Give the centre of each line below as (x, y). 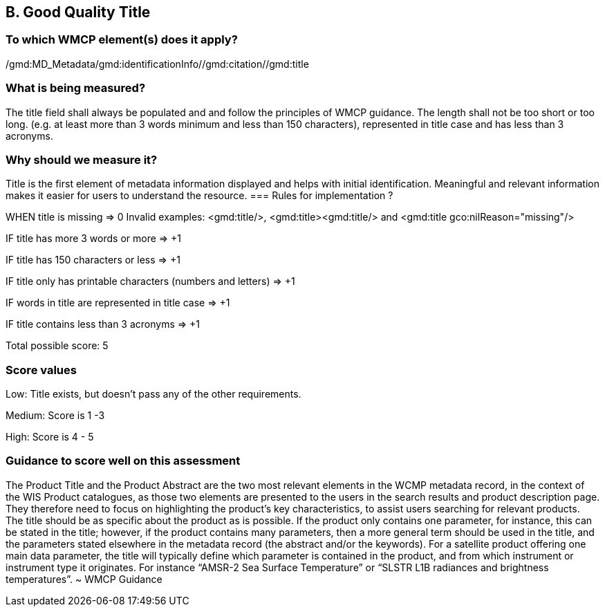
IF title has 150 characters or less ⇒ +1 (93, 260)
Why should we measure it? (82, 159)
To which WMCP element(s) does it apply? (122, 40)
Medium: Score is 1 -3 (55, 416)
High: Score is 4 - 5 (50, 437)
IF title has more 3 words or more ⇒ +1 (94, 239)
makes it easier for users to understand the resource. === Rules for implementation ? (199, 196)
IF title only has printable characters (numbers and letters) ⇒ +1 (150, 281)
